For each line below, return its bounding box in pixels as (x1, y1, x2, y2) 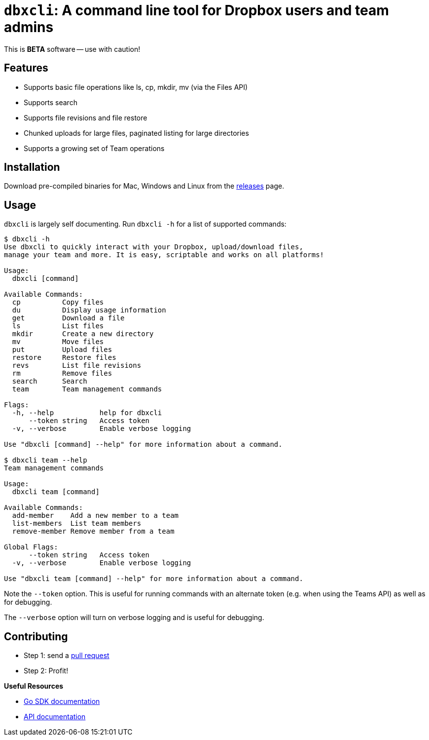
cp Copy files (12, 298, 104, 307)
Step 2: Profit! (24, 666, 69, 675)
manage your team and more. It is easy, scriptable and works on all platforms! (4, 251, 324, 259)
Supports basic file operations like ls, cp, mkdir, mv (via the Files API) (24, 82, 248, 91)
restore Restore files (12, 353, 116, 362)
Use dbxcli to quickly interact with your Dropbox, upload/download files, (4, 243, 303, 251)
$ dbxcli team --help (4, 456, 87, 465)
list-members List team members (12, 519, 142, 528)
